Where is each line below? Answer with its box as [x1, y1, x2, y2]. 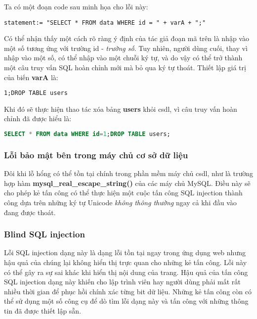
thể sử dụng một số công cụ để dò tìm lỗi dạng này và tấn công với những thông [4, 296, 249, 306]
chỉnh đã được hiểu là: [4, 113, 72, 124]
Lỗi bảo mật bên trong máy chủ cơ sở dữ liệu [4, 148, 188, 161]
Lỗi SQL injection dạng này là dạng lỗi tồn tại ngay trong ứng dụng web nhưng [4, 247, 246, 258]
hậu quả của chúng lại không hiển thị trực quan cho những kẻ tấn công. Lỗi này [4, 257, 247, 267]
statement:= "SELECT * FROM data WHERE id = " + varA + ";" [4, 19, 206, 26]
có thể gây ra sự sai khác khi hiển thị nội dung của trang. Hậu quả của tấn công [4, 267, 248, 277]
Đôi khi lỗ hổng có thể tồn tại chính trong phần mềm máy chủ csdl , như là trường [4, 168, 253, 179]
